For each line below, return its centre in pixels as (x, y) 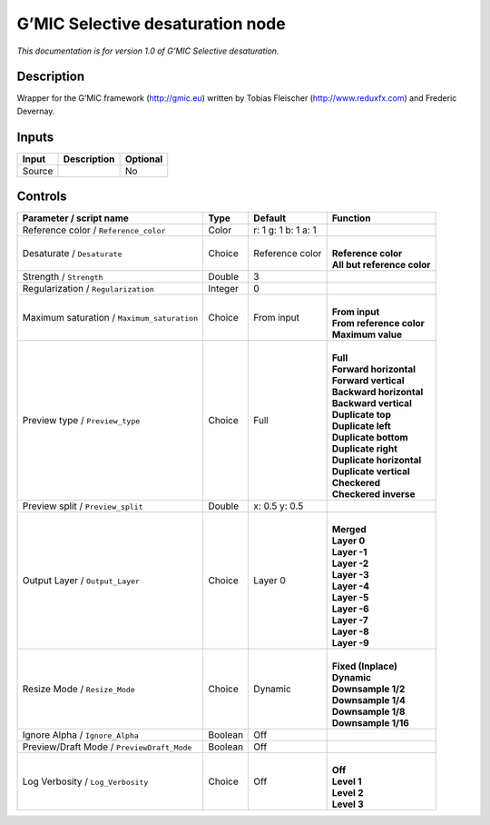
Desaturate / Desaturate (72, 253)
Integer (224, 289)
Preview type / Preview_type (81, 421)
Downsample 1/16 (371, 723)
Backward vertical (372, 403)
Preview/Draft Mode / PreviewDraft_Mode (107, 747)
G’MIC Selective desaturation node (151, 24)
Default (269, 218)
